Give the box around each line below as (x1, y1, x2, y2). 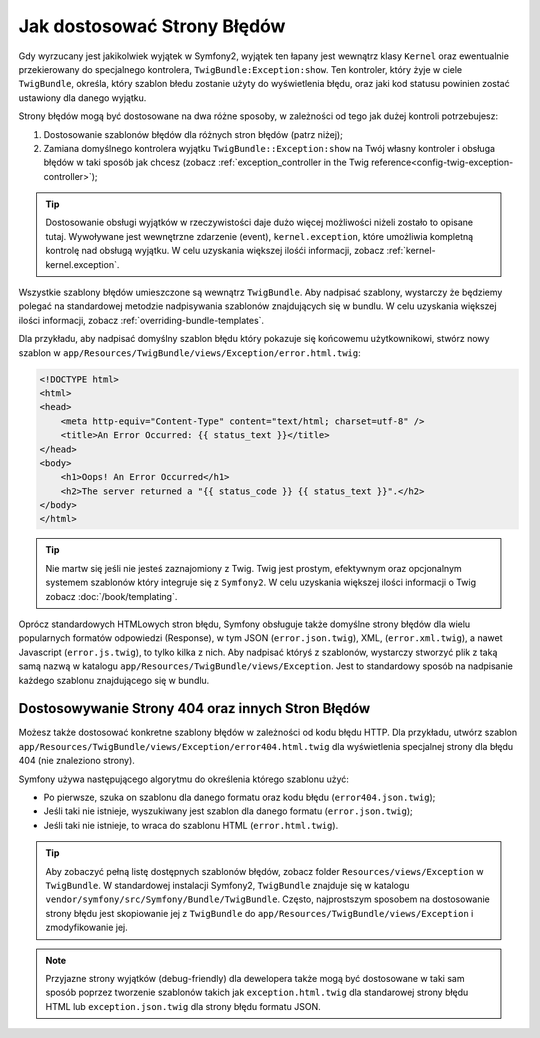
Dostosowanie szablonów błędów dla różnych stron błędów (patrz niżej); (43, 128, 344, 140)
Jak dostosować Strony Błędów (18, 15, 286, 37)
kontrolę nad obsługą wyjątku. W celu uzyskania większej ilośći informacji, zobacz (45, 245, 385, 257)
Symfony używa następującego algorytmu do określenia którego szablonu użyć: (18, 773, 350, 785)
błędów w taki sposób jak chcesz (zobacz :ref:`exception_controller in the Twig (43, 156, 370, 169)
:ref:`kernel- (386, 245, 436, 257)
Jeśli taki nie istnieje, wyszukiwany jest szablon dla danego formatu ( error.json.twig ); (43, 805, 414, 817)
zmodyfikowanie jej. (45, 921, 129, 934)
